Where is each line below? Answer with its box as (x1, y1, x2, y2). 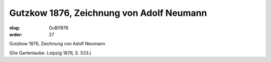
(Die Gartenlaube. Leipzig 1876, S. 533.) (9, 50, 91, 56)
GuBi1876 (49, 25, 69, 31)
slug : (9, 25, 20, 31)
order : (9, 31, 23, 37)
